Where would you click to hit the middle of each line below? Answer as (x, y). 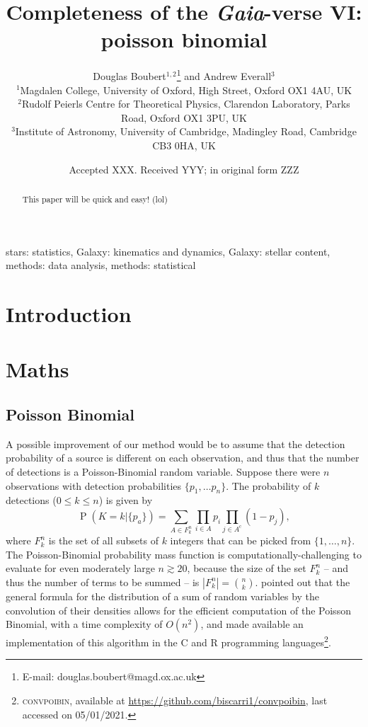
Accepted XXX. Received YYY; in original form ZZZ (184, 169)
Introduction (69, 313)
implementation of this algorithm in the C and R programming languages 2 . (168, 641)
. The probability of (269, 485)
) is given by (126, 500)
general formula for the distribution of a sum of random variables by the (163, 596)
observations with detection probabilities (94, 485)
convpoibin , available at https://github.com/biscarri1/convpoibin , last (175, 700)
